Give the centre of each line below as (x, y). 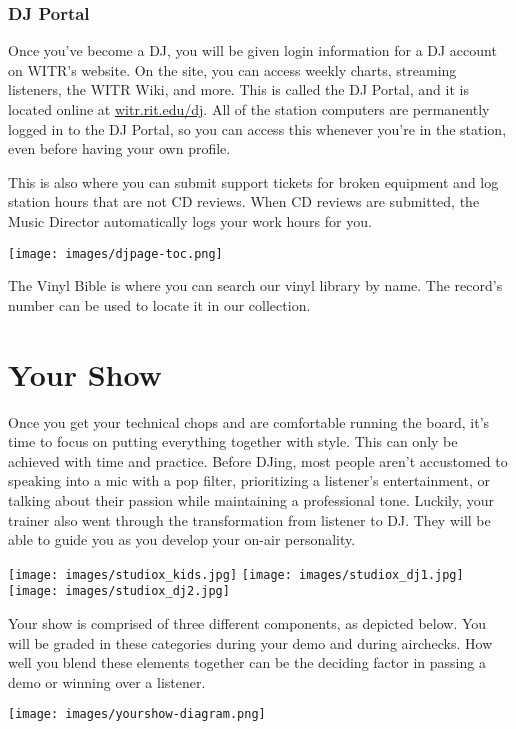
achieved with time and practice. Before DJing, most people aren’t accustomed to (258, 460)
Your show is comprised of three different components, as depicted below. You (247, 623)
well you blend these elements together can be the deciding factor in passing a (247, 662)
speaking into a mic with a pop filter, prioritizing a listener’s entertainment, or (249, 480)
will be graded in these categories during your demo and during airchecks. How (250, 642)
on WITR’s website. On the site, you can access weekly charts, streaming (232, 69)
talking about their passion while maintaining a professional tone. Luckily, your (251, 499)
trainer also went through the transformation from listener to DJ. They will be (249, 519)
